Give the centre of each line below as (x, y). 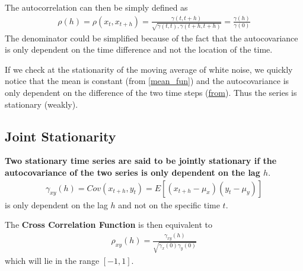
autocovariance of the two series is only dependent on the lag (133, 172)
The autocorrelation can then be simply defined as (96, 7)
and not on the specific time (169, 204)
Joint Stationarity (60, 136)
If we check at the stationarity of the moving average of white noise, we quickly (149, 69)
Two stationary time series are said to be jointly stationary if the (141, 161)
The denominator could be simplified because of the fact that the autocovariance (151, 38)
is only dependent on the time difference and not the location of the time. (139, 49)
